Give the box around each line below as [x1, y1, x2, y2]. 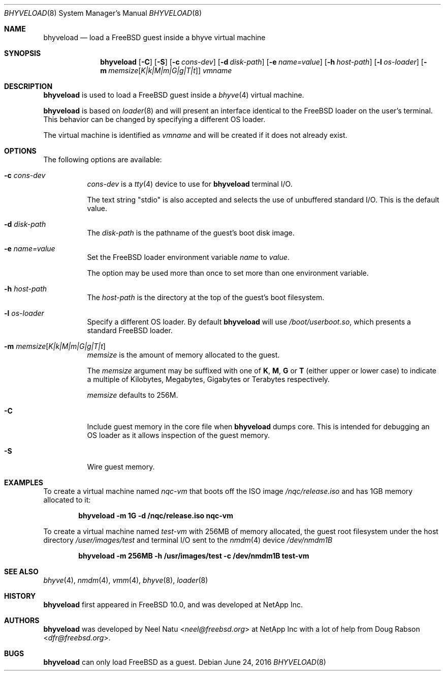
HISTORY [4, 592, 36, 600]
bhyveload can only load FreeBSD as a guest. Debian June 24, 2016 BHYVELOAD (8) [43, 658, 326, 666]
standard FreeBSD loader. [87, 326, 173, 335]
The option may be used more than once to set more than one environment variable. [87, 269, 369, 277]
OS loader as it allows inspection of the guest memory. [87, 431, 270, 439]
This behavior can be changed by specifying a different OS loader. [43, 115, 266, 124]
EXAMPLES [4, 478, 43, 487]
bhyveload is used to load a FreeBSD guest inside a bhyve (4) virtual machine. [43, 91, 304, 99]
